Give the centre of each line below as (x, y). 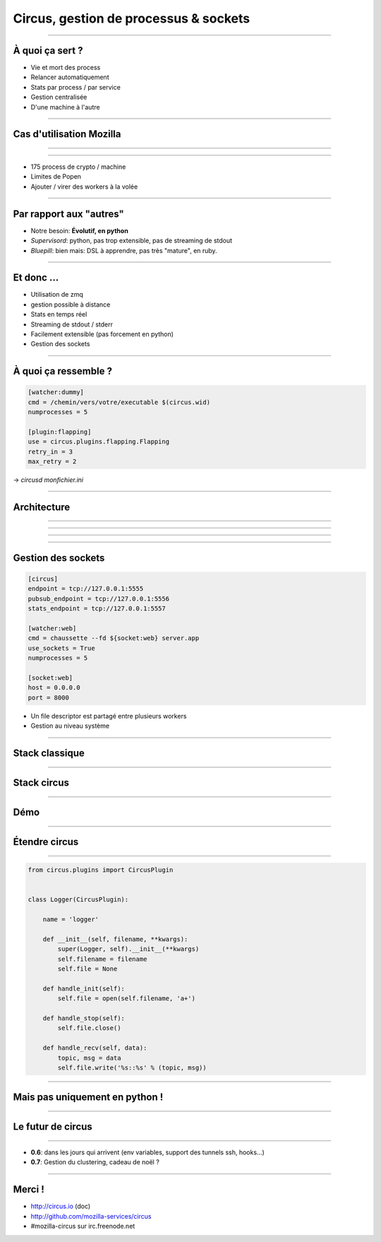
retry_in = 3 (50, 451)
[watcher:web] (52, 628)
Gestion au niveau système (70, 726)
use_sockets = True (61, 648)
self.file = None (87, 969)
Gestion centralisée (59, 97)
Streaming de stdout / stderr (72, 324)
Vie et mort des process (66, 68)
